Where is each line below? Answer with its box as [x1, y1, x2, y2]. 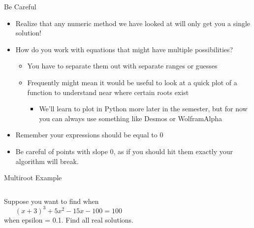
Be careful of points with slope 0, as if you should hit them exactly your [15, 146, 233, 156]
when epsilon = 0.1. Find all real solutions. [4, 214, 133, 225]
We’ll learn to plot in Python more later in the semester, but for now [39, 103, 248, 114]
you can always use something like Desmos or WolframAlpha [39, 113, 222, 123]
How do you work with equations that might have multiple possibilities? [15, 44, 233, 54]
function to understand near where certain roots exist [27, 87, 189, 97]
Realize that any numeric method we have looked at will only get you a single [15, 18, 251, 28]
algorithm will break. [15, 156, 79, 166]
